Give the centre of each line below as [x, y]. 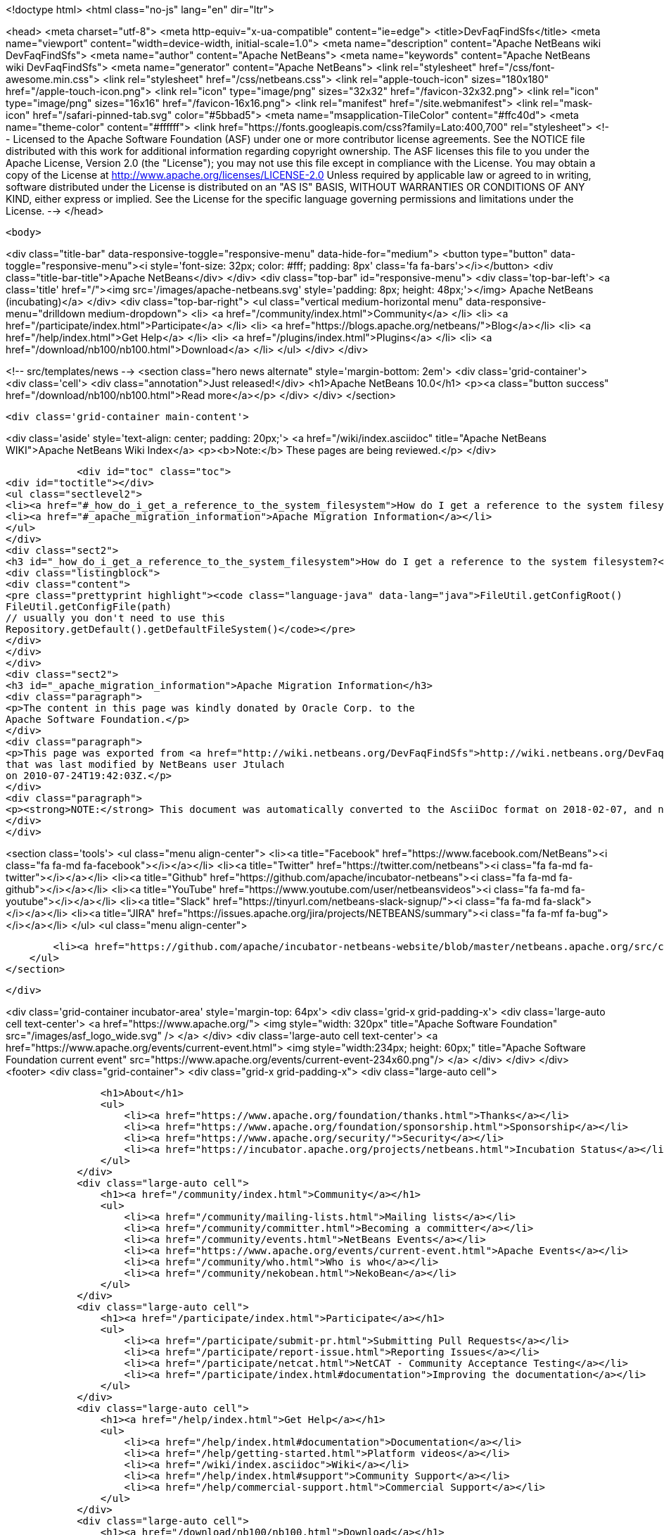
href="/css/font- [517, 67]
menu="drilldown [46, 314]
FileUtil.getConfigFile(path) [89, 607]
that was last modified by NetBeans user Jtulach [145, 764]
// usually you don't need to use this [115, 618]
